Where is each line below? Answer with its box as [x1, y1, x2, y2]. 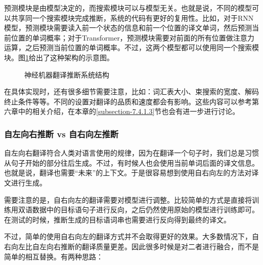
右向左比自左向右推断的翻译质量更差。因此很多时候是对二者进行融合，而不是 [4, 241, 259, 251]
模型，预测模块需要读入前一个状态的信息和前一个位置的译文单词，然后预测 [4, 22, 252, 33]
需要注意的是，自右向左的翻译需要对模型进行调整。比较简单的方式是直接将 [4, 194, 252, 205]
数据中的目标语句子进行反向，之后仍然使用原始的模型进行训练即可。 [32, 204, 259, 215]
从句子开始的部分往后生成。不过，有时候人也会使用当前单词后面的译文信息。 [4, 157, 259, 168]
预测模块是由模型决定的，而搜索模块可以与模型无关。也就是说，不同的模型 [4, 3, 252, 13]
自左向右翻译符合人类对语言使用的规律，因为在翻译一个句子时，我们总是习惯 [4, 147, 259, 158]
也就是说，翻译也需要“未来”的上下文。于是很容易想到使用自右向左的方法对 [4, 167, 252, 178]
